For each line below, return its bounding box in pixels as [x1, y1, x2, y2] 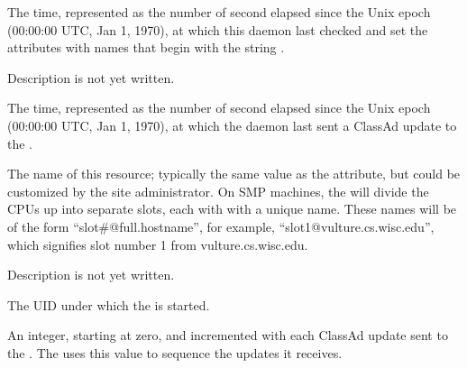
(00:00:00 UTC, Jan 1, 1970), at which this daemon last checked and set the [7, 20, 428, 39]
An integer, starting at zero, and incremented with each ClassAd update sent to [7, 326, 448, 345]
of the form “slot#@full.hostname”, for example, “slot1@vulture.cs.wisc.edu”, [7, 216, 435, 235]
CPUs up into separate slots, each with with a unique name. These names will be [7, 199, 457, 218]
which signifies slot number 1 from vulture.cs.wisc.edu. [7, 235, 308, 253]
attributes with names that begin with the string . [7, 38, 285, 57]
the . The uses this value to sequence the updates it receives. [7, 343, 343, 362]
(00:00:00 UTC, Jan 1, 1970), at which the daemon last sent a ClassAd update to [7, 115, 457, 134]
